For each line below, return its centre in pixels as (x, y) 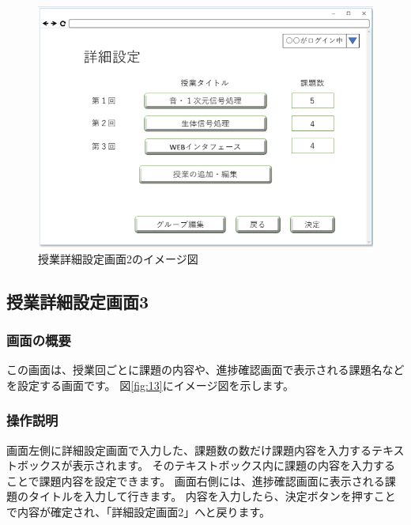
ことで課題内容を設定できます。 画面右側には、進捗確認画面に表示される (196, 480)
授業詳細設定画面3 (78, 301)
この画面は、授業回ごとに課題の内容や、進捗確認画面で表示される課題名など (205, 370)
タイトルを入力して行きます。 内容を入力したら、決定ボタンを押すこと (212, 496)
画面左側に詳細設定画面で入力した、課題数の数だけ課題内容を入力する (189, 449)
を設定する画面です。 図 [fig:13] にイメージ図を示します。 (151, 385)
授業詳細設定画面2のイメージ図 (118, 258)
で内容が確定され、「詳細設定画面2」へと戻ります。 (139, 512)
